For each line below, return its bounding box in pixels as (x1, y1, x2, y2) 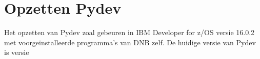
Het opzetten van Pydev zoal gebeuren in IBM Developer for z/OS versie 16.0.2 (4, 27, 255, 38)
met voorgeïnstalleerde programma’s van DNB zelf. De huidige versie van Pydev (4, 37, 256, 47)
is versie (4, 47, 29, 57)
